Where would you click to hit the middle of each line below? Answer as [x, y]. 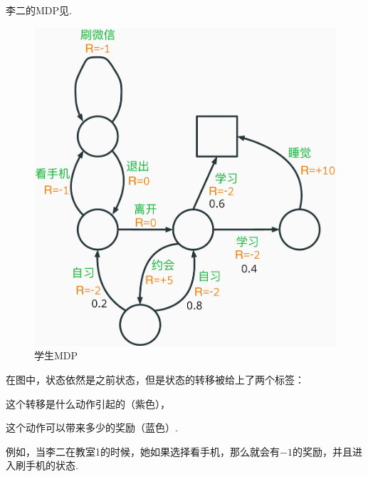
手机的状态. [52, 465]
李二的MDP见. [39, 10]
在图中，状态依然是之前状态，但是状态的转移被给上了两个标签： [155, 379]
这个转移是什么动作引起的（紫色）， [88, 403]
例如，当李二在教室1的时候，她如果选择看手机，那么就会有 [143, 451]
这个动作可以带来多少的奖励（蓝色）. [92, 427]
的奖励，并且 [322, 451]
